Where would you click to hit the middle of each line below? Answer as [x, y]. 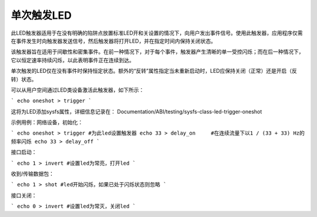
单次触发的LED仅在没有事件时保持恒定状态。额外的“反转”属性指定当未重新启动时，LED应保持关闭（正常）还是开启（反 [154, 71]
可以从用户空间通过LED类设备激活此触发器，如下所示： [77, 90]
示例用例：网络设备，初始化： [47, 122]
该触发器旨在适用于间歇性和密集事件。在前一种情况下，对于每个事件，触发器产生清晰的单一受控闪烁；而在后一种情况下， [157, 52]
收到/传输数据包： [33, 174]
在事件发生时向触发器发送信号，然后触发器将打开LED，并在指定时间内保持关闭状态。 [114, 41]
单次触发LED [41, 15]
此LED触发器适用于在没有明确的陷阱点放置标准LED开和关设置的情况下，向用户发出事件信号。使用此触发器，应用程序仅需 [157, 33]
